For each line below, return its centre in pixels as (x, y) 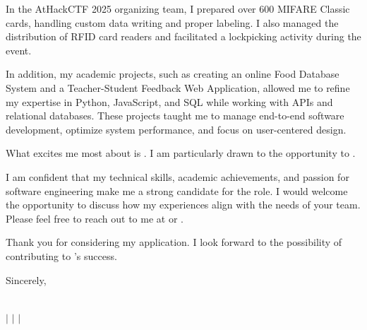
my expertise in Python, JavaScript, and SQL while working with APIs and (169, 101)
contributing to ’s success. (61, 255)
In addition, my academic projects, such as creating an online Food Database (173, 74)
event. (19, 50)
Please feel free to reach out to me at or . (95, 218)
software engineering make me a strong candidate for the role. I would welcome (177, 190)
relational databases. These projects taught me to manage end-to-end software (175, 116)
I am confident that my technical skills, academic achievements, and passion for (178, 176)
